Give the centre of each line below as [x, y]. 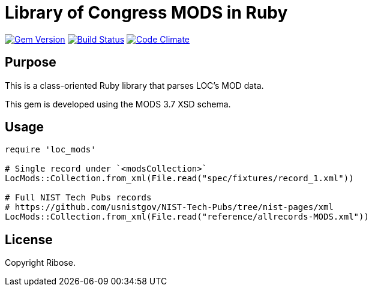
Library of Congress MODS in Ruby [146, 13]
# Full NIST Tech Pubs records [78, 198]
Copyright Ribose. [40, 263]
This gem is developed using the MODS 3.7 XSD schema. [118, 104]
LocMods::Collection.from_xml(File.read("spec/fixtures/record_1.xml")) [179, 178]
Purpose [31, 62]
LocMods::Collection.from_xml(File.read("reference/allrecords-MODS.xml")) [187, 217]
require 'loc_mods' [50, 150]
